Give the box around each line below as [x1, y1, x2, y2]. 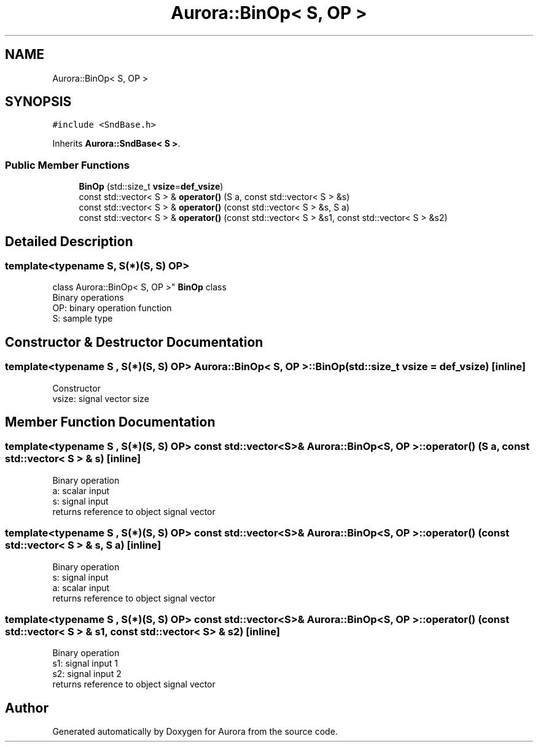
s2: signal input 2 [52, 668, 122, 679]
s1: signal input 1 [52, 658, 118, 669]
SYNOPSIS [5, 94, 72, 110]
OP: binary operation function [52, 303, 172, 314]
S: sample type [52, 313, 113, 324]
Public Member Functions [5, 158, 130, 171]
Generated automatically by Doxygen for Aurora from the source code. [52, 726, 338, 737]
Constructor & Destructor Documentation [5, 334, 263, 350]
